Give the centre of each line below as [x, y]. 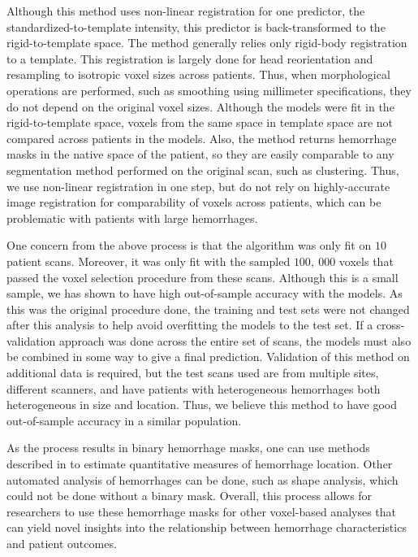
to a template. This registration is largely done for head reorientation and [190, 58]
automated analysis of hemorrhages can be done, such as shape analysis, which [203, 479]
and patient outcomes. [62, 543]
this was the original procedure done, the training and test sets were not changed [208, 309]
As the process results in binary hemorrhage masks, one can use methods [188, 448]
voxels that [366, 261]
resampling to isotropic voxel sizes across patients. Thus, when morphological [198, 74]
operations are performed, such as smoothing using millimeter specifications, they [209, 90]
